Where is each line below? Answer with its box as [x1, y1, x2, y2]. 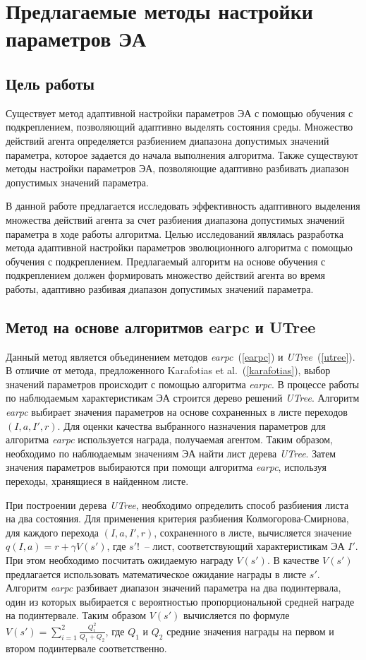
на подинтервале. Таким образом [6, 608, 147, 623]
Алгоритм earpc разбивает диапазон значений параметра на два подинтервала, [6, 580, 341, 595]
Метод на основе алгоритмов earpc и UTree [6, 316, 316, 337]
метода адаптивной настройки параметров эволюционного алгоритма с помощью [6, 240, 353, 255]
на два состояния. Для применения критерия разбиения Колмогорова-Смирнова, [6, 511, 349, 526]
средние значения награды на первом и [166, 623, 334, 638]
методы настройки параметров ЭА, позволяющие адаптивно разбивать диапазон [6, 161, 349, 176]
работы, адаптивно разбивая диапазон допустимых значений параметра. [6, 281, 314, 296]
